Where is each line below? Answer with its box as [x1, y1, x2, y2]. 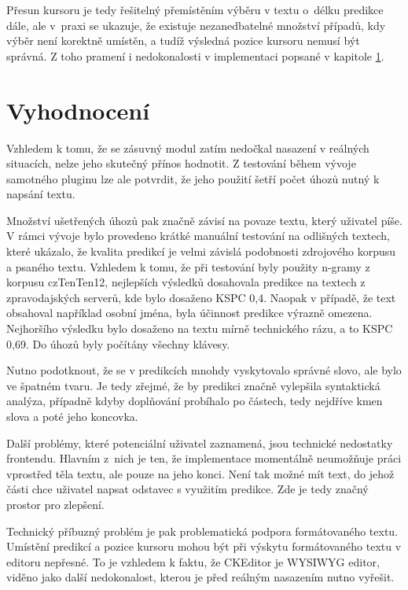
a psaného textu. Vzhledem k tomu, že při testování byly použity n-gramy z [6, 258, 370, 275]
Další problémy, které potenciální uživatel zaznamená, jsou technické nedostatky [6, 434, 393, 451]
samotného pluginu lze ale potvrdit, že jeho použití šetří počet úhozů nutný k [6, 170, 380, 186]
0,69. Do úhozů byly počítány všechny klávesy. [6, 335, 230, 352]
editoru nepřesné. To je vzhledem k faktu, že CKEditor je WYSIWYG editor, [6, 553, 380, 570]
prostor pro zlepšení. [6, 496, 105, 512]
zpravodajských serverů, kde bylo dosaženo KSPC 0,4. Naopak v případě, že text [6, 289, 396, 305]
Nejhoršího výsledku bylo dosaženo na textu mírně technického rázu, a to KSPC [6, 320, 393, 337]
